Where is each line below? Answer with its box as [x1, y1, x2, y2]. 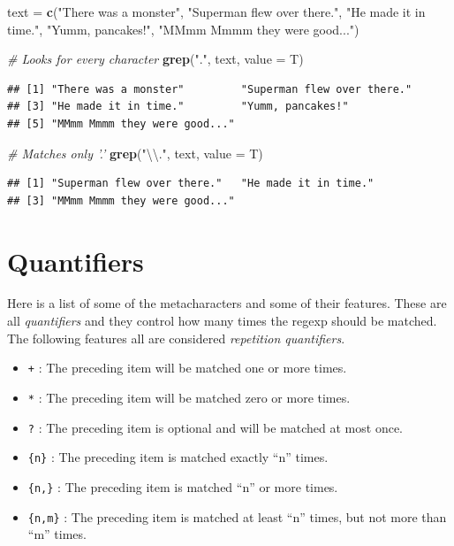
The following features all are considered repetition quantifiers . [7, 328, 345, 347]
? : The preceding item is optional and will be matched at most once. [27, 418, 404, 436]
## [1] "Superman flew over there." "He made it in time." [7, 177, 375, 190]
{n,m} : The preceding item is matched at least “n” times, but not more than [27, 507, 447, 526]
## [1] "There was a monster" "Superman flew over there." [7, 82, 412, 96]
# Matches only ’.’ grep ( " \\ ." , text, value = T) [7, 143, 263, 162]
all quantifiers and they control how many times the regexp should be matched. [7, 311, 437, 330]
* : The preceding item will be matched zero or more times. [27, 388, 351, 406]
